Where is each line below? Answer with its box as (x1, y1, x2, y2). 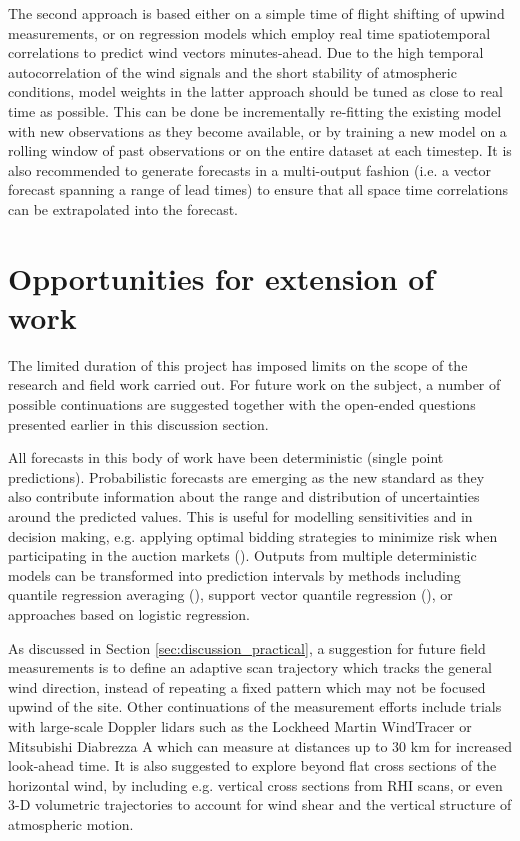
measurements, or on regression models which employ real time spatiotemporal (8, 22, 491, 43)
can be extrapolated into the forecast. (8, 198, 238, 219)
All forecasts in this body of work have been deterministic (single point (8, 447, 444, 468)
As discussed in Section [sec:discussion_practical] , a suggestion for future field (8, 637, 486, 658)
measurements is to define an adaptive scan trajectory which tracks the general (8, 657, 492, 678)
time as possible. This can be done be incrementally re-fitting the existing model (8, 100, 502, 121)
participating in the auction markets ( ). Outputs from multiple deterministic (8, 545, 477, 566)
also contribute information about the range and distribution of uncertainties (8, 486, 480, 507)
